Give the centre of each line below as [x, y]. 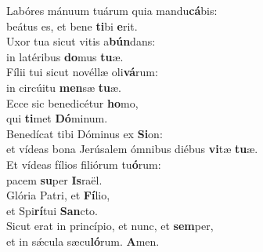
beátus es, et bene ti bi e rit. [72, 26]
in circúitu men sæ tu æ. [64, 87]
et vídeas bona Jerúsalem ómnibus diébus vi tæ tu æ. [132, 149]
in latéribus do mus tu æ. [65, 56]
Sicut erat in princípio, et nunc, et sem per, [110, 226]
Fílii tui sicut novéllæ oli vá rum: [82, 72]
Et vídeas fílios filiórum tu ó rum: [84, 164]
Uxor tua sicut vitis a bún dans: [81, 41]
